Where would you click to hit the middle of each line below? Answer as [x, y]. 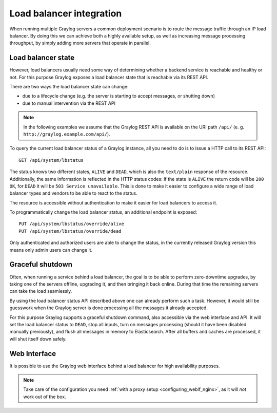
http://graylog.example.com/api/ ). [67, 134]
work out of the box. [45, 397]
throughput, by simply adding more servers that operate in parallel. [80, 43]
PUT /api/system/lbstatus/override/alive [71, 224]
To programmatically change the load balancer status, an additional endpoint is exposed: [103, 212]
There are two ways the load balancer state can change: [69, 87]
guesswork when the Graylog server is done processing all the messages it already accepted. [108, 308]
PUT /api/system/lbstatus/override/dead [70, 231]
